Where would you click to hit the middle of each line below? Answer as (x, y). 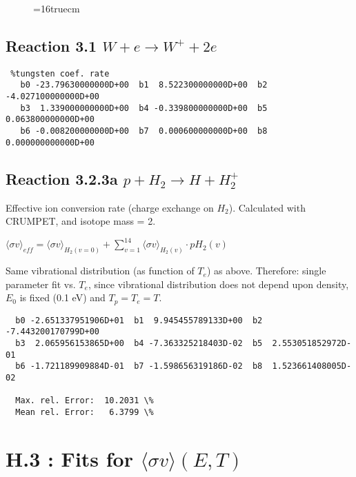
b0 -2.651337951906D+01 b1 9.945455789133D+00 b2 (139, 320)
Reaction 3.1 (51, 45)
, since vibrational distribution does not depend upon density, (218, 284)
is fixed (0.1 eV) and (62, 297)
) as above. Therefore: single (266, 271)
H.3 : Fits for (69, 458)
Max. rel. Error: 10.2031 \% (85, 401)
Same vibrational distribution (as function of (100, 271)
